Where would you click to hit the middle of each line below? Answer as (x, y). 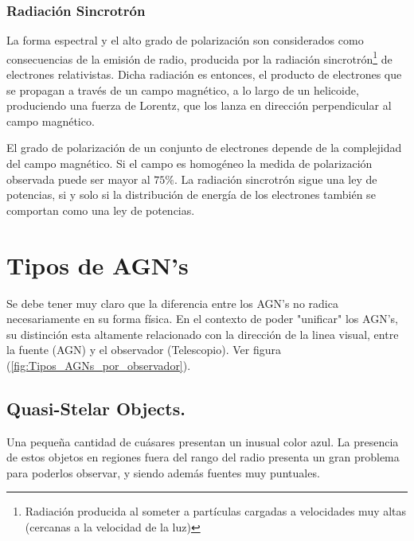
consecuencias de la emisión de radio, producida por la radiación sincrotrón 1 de (199, 57)
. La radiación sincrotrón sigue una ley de (276, 179)
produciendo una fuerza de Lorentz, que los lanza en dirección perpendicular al (199, 105)
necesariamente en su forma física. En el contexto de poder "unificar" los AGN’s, (202, 319)
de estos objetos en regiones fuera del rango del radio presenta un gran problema (203, 457)
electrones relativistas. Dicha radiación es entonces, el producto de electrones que (204, 74)
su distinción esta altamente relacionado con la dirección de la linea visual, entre (203, 334)
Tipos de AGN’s (98, 265)
